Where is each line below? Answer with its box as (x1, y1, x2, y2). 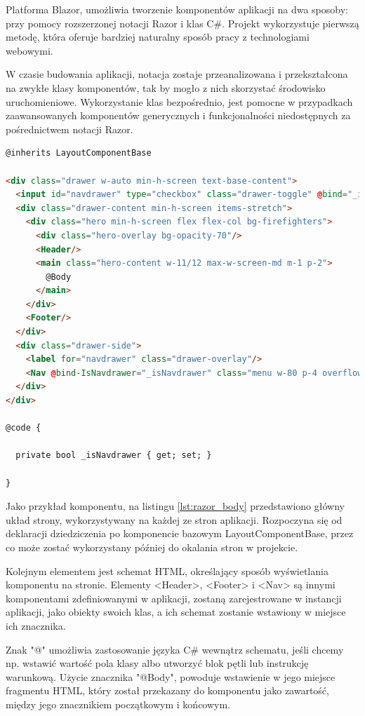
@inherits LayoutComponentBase (6, 148, 152, 158)
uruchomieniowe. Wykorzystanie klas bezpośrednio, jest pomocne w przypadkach (6, 94, 353, 109)
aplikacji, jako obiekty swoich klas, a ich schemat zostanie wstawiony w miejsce (6, 604, 346, 619)
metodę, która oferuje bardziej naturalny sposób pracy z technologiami (6, 29, 310, 44)
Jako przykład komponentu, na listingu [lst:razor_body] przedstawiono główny (6, 499, 345, 513)
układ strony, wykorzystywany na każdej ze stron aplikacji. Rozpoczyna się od (6, 512, 343, 527)
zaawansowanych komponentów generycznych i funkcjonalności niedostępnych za (6, 108, 351, 123)
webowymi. (6, 43, 53, 58)
